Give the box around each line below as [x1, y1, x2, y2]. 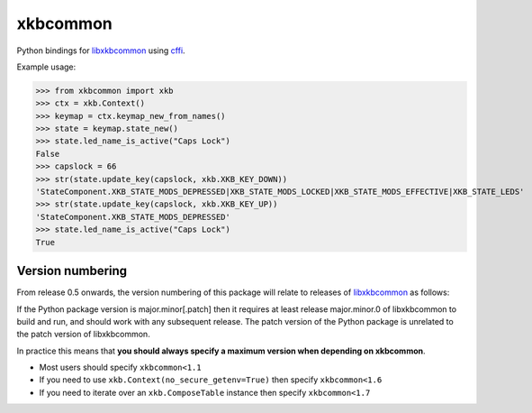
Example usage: [16, 61, 77, 72]
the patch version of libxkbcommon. [16, 329, 150, 340]
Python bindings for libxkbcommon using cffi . [16, 45, 185, 56]
